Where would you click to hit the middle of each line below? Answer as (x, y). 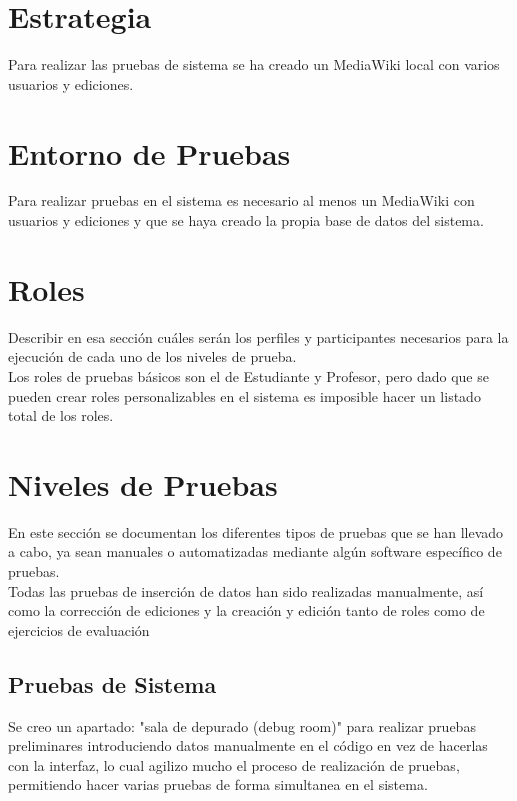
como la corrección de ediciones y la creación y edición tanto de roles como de (246, 610)
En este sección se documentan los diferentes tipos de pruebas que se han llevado (256, 531)
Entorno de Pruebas (149, 152)
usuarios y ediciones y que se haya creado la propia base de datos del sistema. (246, 220)
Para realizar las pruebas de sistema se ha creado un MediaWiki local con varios (254, 64)
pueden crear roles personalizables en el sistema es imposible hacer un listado (244, 395)
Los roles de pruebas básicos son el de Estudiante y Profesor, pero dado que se (248, 375)
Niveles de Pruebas (143, 483)
